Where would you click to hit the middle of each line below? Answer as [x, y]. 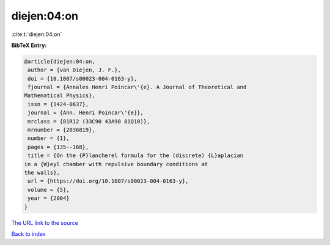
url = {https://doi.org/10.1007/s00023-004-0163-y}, [108, 181]
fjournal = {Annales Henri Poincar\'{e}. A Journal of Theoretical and [137, 87]
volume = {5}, [49, 190]
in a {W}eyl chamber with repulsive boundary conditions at [116, 164]
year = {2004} [49, 198]
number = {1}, [49, 138]
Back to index [28, 234]
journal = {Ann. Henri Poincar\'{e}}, [86, 113]
